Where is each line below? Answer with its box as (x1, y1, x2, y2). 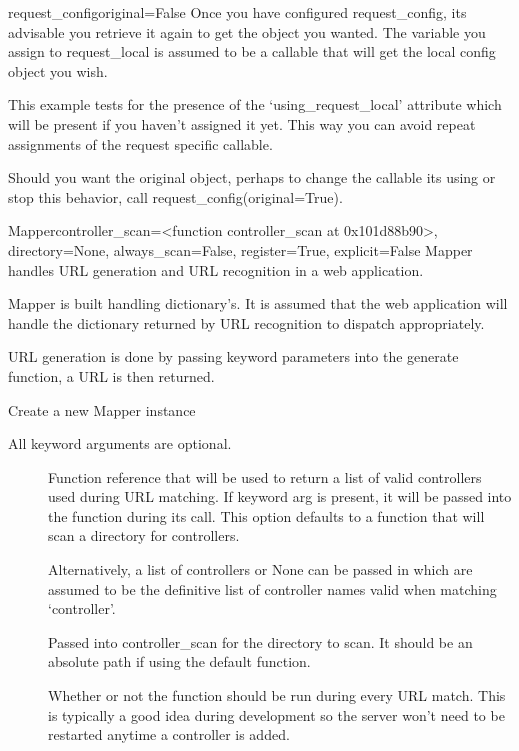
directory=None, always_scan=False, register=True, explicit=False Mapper (8, 239, 473, 260)
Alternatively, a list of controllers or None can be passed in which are (48, 559, 473, 580)
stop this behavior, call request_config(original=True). (8, 186, 343, 207)
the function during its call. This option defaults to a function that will (48, 505, 485, 526)
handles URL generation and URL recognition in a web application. (8, 259, 424, 280)
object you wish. (8, 60, 108, 81)
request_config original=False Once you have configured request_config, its (8, 2, 467, 22)
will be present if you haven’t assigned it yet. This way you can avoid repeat (8, 113, 476, 134)
